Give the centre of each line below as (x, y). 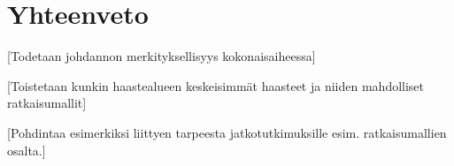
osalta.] (27, 150)
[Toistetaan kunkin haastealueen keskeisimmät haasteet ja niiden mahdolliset (216, 85)
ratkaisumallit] (47, 103)
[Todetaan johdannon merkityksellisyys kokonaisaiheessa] (162, 56)
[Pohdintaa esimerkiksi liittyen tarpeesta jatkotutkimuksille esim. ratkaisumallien (227, 132)
